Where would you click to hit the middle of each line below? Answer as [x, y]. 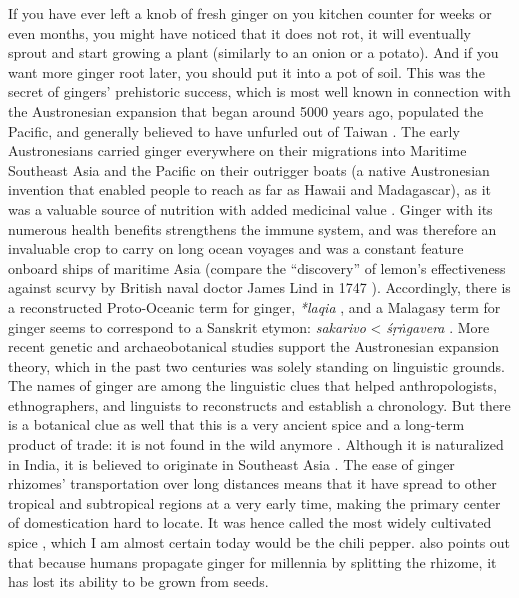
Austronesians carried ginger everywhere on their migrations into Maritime [237, 150]
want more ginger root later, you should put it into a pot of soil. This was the [246, 71]
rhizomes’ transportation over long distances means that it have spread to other [252, 483]
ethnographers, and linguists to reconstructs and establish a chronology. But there [259, 404]
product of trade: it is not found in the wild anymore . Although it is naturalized [256, 444]
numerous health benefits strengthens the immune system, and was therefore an [252, 228]
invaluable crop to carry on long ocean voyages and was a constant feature [236, 248]
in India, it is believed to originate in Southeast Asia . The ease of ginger [231, 463]
